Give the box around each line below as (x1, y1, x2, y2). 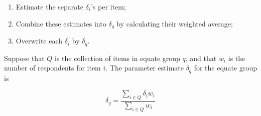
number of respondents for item (4, 62, 101, 73)
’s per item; (91, 1, 126, 11)
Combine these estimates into (16, 18, 106, 28)
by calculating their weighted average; (116, 18, 233, 28)
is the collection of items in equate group (55, 52, 180, 63)
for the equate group (194, 62, 257, 73)
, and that (185, 52, 217, 63)
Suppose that (4, 52, 45, 63)
